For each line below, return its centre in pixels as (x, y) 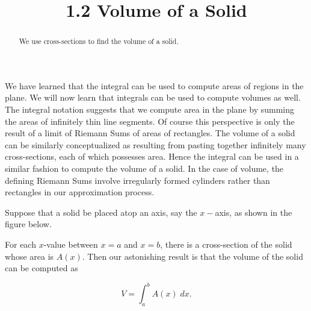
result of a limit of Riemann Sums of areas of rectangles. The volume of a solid (150, 133)
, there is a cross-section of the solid (226, 244)
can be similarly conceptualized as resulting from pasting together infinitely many (155, 144)
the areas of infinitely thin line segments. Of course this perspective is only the (150, 121)
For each (20, 244)
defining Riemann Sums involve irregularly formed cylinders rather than (137, 180)
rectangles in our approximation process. (80, 192)
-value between (71, 244)
